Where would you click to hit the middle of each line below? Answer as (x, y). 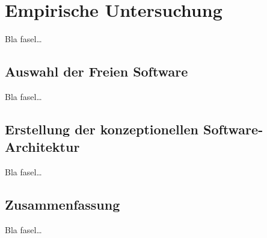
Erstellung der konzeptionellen (102, 129)
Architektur (42, 147)
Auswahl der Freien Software (97, 71)
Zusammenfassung (63, 205)
